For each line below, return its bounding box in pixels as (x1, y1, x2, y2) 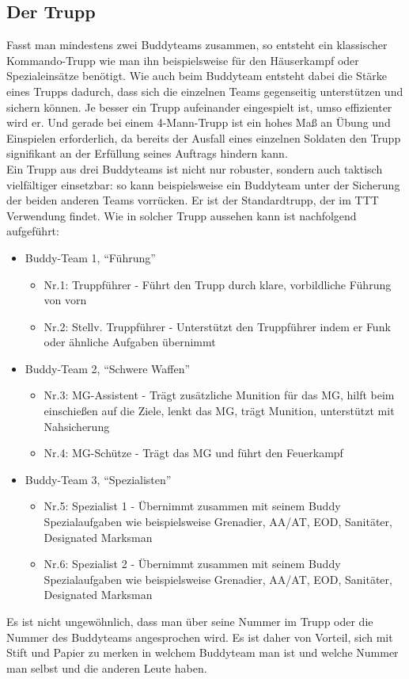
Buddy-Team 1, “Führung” (25, 249, 156, 265)
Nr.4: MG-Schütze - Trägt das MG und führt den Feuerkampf (44, 444, 343, 461)
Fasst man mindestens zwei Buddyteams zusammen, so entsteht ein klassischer (6, 36, 388, 53)
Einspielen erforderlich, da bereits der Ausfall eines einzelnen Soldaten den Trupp (6, 129, 401, 146)
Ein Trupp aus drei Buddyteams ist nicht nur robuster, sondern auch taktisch (6, 160, 383, 177)
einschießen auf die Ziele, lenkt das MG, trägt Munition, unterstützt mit (44, 402, 395, 419)
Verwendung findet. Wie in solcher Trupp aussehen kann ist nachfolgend (6, 207, 357, 223)
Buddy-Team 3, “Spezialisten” (25, 471, 172, 487)
